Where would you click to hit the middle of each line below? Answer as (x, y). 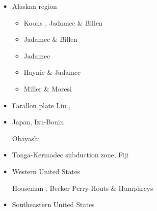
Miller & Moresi (48, 88)
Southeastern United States (53, 204)
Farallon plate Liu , (41, 105)
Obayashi (26, 138)
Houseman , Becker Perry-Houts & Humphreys (82, 188)
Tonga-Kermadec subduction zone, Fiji (70, 155)
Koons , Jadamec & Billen (63, 22)
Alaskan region (34, 6)
